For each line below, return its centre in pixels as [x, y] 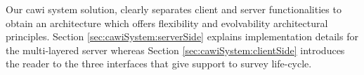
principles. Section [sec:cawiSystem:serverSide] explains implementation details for [182, 36]
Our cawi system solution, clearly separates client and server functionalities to [174, 9]
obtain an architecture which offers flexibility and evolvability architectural [167, 23]
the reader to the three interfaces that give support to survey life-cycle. [159, 64]
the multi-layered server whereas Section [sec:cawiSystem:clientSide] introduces [175, 50]
